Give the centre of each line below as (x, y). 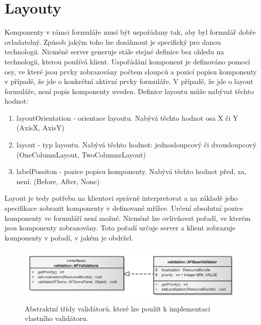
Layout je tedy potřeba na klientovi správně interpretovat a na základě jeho (121, 198)
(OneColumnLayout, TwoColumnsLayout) (81, 154)
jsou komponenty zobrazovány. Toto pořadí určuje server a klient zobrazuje (120, 228)
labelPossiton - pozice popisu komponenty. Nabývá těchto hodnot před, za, (131, 171)
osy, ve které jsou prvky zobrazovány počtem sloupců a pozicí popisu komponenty (131, 71)
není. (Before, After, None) (58, 181)
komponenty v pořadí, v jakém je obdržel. (69, 237)
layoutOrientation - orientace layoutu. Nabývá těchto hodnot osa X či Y (127, 117)
